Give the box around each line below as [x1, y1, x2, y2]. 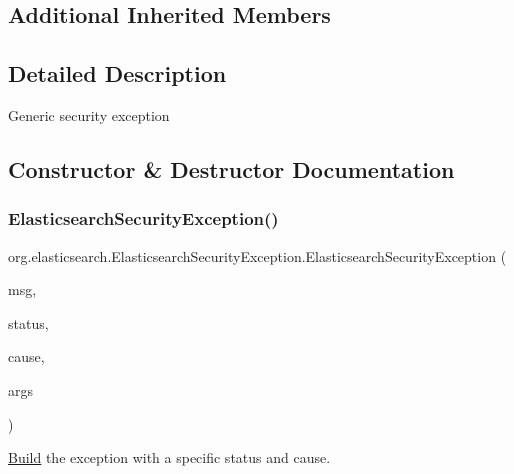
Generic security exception [8, 104, 170, 125]
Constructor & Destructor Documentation [8, 153, 455, 184]
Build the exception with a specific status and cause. [8, 447, 331, 468]
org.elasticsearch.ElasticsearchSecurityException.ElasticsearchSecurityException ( [8, 245, 507, 266]
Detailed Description [8, 58, 227, 89]
